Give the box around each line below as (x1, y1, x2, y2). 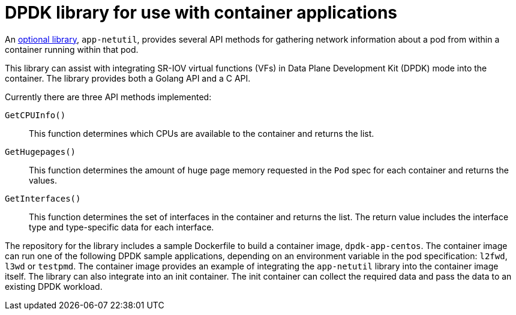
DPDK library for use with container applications (5, 2, 398, 23)
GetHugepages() (5, 146, 76, 157)
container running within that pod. (5, 44, 139, 55)
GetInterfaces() (5, 193, 81, 203)
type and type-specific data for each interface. (29, 221, 214, 232)
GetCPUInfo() (5, 110, 66, 120)
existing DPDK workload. (5, 281, 103, 292)
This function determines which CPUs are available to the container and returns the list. (29, 128, 374, 139)
